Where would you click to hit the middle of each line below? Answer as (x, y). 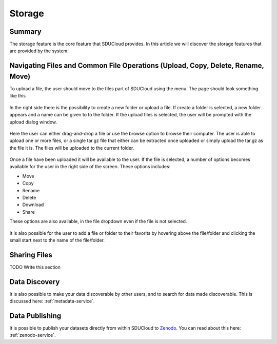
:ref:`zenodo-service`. (33, 335)
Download (33, 205)
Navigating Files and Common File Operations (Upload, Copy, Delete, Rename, (137, 66)
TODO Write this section (35, 267)
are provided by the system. (39, 51)
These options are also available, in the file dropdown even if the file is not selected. (98, 221)
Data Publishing (35, 316)
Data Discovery (35, 282)
